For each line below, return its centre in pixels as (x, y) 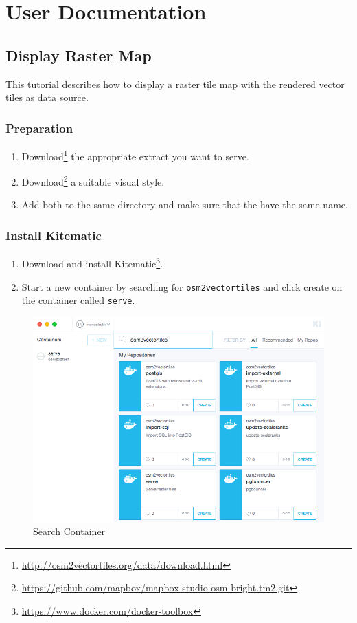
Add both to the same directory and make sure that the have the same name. (185, 205)
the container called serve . (78, 300)
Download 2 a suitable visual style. (93, 181)
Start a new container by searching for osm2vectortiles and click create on (182, 286)
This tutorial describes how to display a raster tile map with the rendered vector (175, 84)
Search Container (69, 531)
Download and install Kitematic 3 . (92, 262)
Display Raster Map (79, 55)
